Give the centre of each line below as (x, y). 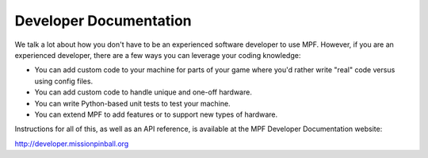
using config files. (64, 81)
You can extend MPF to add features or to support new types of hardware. (156, 114)
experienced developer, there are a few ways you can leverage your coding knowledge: (158, 55)
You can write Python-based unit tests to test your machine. (132, 103)
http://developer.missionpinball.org (72, 144)
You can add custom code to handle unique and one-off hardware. (143, 92)
